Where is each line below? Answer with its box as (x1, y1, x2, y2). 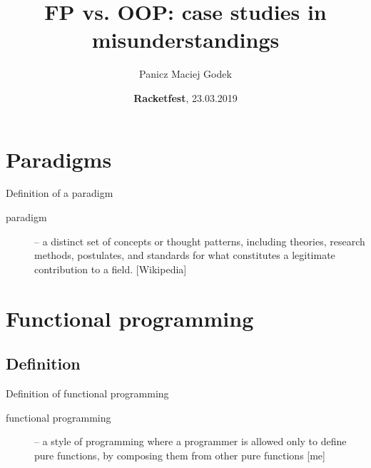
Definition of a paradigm (6, 185, 113, 200)
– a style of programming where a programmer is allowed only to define (34, 434, 347, 449)
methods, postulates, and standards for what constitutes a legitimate (34, 248, 335, 263)
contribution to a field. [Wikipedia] (34, 261, 187, 276)
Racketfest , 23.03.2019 (133, 90, 238, 105)
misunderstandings (91, 25, 280, 54)
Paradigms (6, 144, 112, 173)
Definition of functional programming (6, 385, 169, 400)
